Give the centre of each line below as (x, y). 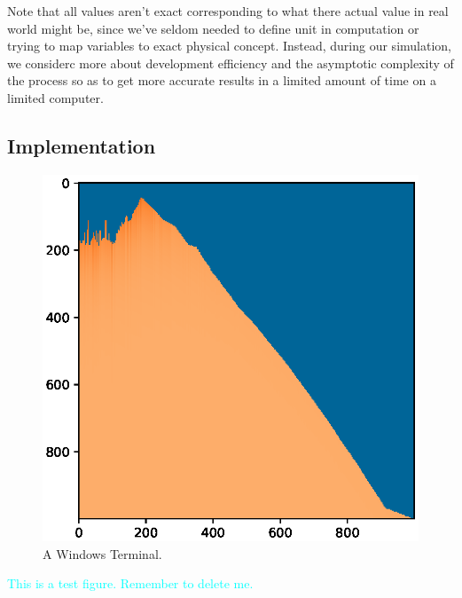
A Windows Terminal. (102, 553)
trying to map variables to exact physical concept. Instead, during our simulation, (229, 46)
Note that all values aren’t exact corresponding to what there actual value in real (228, 11)
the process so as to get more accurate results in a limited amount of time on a (222, 80)
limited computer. (55, 97)
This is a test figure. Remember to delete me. (130, 583)
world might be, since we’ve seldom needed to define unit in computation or (213, 28)
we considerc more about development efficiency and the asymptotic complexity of (231, 63)
